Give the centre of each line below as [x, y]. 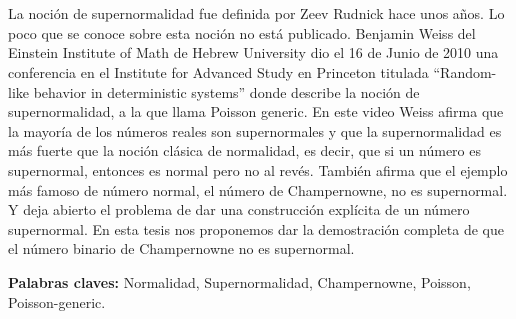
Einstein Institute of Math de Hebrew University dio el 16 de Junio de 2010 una [253, 52]
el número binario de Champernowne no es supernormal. [181, 248]
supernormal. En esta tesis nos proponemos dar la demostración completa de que [256, 228]
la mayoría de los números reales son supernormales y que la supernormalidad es [255, 130]
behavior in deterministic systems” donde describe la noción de [226, 91]
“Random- [465, 71]
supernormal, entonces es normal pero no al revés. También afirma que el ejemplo [258, 169]
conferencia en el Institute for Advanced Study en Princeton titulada [218, 71]
